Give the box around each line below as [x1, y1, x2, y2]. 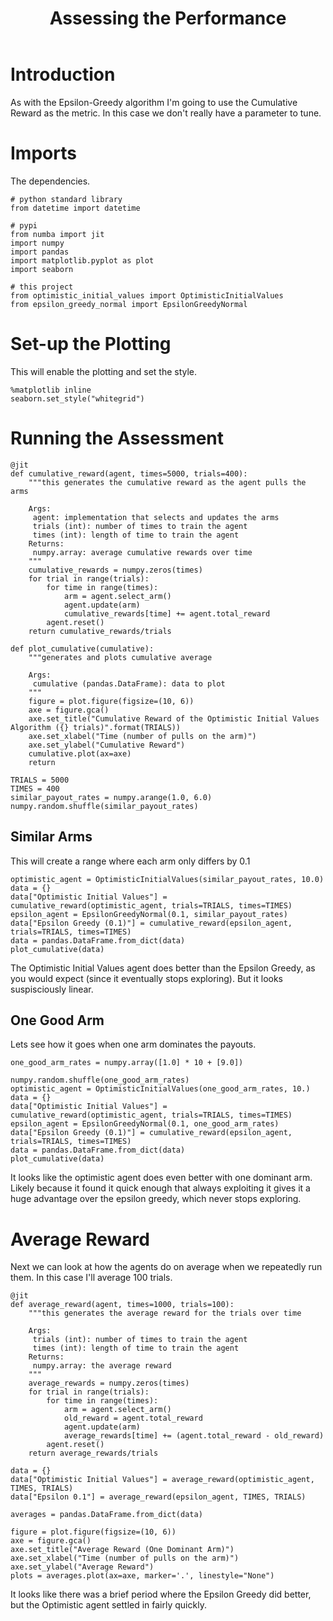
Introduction [10, 63, 116, 86]
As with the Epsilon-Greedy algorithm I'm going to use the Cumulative [10, 96, 298, 108]
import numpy [10, 238, 65, 248]
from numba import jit [10, 229, 105, 239]
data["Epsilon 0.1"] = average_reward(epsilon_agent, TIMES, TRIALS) [10, 1492, 307, 1502]
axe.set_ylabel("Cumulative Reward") [28, 740, 186, 750]
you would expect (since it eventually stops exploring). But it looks [10, 972, 284, 984]
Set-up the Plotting [10, 333, 172, 356]
